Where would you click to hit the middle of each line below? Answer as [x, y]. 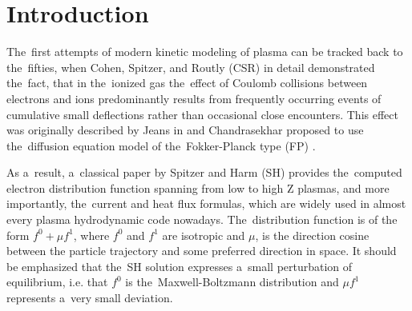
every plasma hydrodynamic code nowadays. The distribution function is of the [202, 219]
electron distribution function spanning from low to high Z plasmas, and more [198, 187]
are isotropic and [204, 235]
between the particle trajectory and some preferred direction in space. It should [202, 251]
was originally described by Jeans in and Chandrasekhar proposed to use [185, 130]
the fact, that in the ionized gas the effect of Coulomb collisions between [187, 83]
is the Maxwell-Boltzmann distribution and [232, 282]
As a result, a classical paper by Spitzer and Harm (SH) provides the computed [204, 172]
